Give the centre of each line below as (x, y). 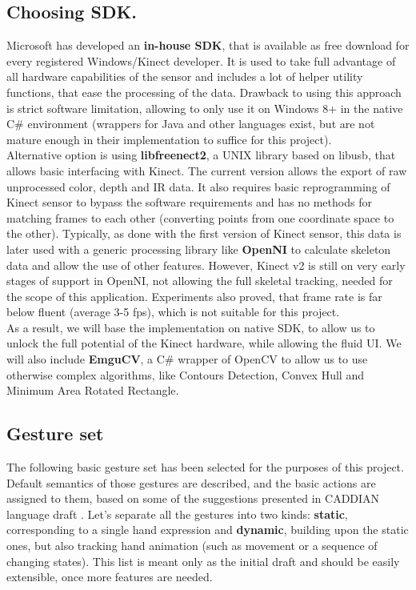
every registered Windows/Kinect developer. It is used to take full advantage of (201, 60)
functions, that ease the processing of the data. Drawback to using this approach (204, 92)
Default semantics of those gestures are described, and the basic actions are (191, 482)
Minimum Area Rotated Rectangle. (93, 390)
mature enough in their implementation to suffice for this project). (169, 139)
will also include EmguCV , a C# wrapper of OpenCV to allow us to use (187, 359)
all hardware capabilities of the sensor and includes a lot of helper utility (185, 76)
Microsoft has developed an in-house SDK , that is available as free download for (208, 45)
